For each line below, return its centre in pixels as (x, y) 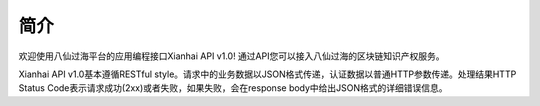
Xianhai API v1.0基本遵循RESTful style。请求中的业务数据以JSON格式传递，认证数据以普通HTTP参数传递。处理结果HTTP (267, 74)
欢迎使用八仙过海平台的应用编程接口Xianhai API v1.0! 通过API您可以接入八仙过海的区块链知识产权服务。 (231, 56)
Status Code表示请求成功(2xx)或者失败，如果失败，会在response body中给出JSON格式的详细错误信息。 (233, 88)
